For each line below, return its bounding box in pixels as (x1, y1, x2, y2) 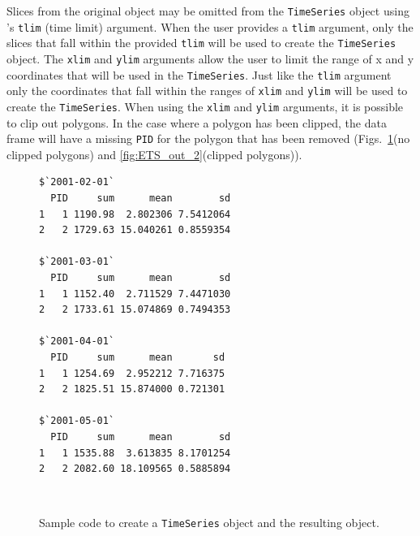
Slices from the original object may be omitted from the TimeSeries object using (6, 2, 409, 19)
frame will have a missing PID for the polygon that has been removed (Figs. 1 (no (6, 130, 410, 147)
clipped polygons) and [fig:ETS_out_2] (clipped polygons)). (6, 145, 302, 162)
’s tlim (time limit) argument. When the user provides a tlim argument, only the (6, 18, 414, 35)
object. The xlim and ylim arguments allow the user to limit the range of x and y (6, 50, 414, 67)
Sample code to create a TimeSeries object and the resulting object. (39, 514, 379, 531)
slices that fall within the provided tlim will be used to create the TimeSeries (6, 34, 396, 51)
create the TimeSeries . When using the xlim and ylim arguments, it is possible (6, 97, 404, 115)
